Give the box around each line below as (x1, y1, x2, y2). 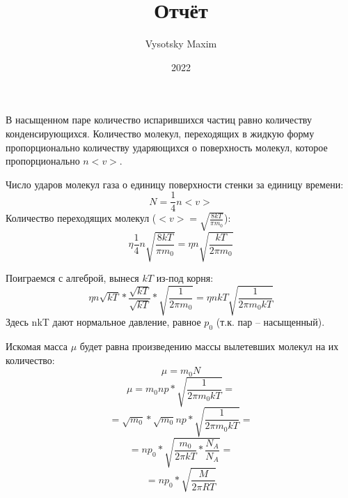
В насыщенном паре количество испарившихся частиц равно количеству (6, 112, 313, 127)
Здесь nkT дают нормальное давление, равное (6, 315, 201, 329)
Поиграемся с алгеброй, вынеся (6, 271, 139, 285)
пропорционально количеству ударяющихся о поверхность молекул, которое (6, 139, 328, 154)
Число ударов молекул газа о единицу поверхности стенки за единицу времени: (6, 176, 344, 191)
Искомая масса (6, 339, 68, 354)
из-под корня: (156, 271, 214, 285)
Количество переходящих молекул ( (6, 211, 157, 225)
